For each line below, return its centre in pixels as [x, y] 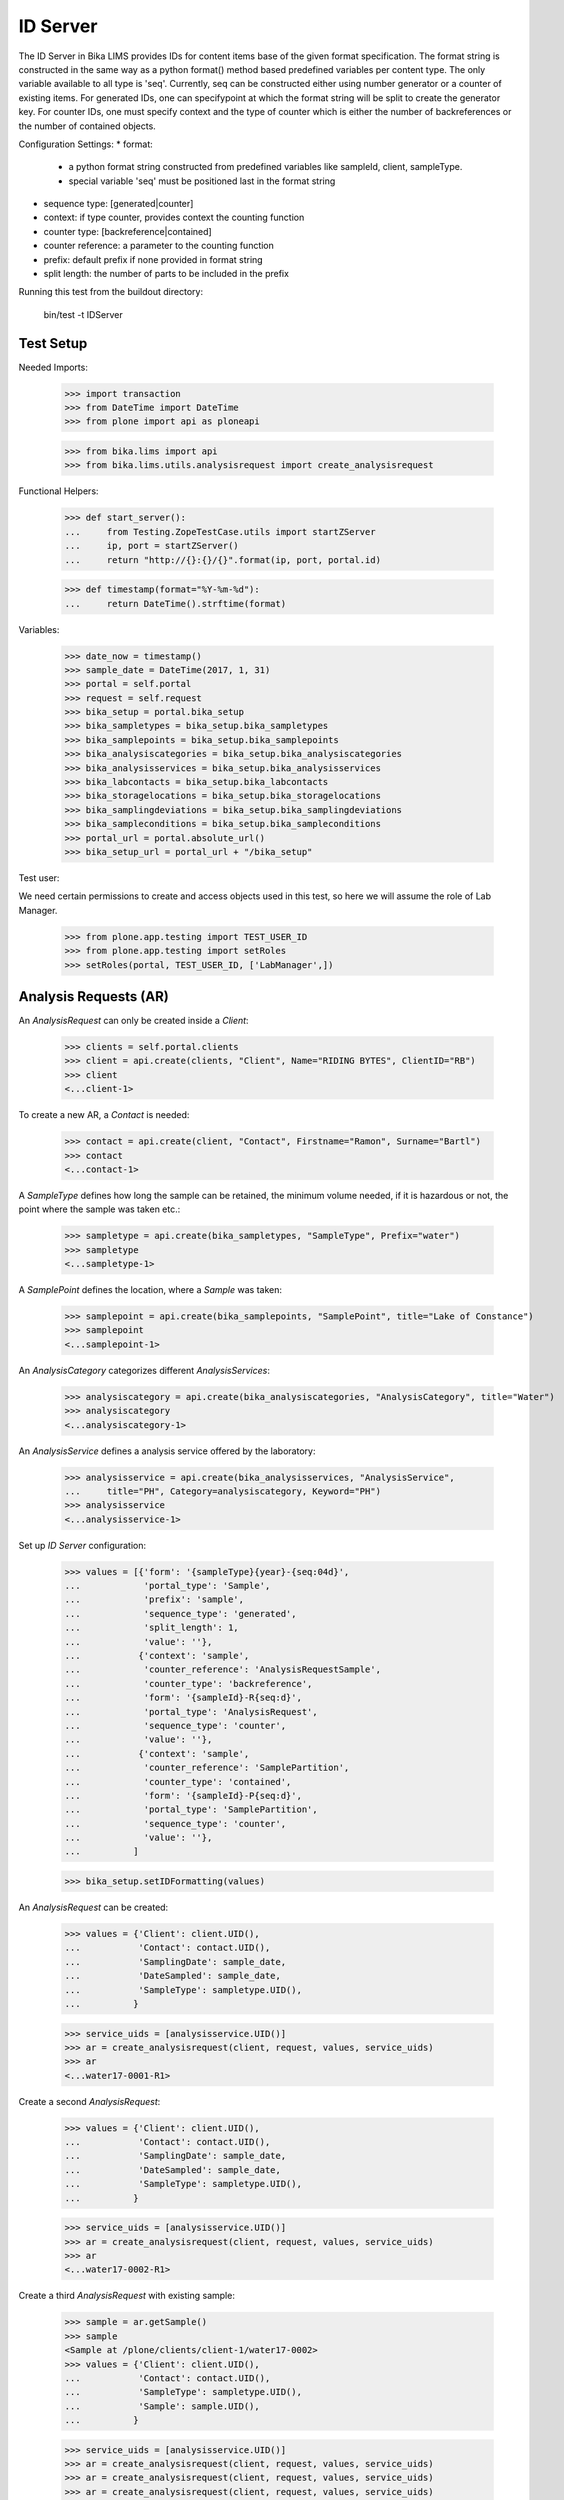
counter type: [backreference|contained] [127, 231]
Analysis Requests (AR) [93, 996]
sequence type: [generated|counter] [118, 204]
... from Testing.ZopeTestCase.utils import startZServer [220, 531]
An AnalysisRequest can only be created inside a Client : [133, 1021]
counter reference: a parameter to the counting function [159, 246]
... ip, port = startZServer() [151, 546]
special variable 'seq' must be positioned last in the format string [202, 181]
